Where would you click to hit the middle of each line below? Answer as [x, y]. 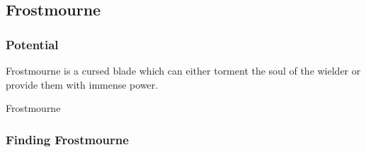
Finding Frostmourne [67, 139]
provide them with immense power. [82, 84]
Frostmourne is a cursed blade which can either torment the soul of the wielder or [183, 70]
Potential [32, 44]
